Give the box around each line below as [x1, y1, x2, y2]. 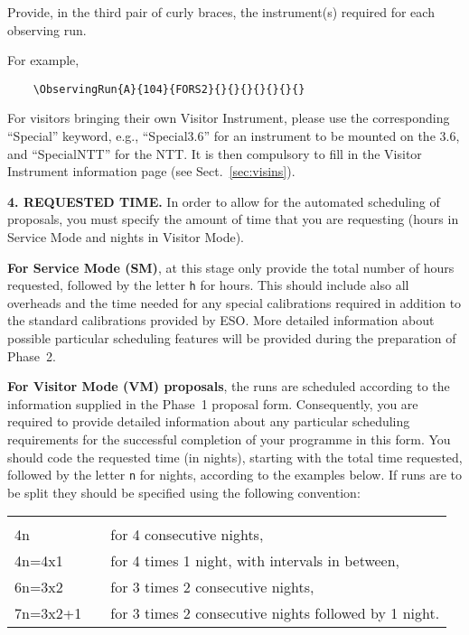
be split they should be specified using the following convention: [7, 482, 361, 501]
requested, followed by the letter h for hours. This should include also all [7, 275, 409, 294]
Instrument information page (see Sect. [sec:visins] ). [7, 162, 295, 181]
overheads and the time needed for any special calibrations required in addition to [7, 293, 462, 312]
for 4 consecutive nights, [110, 524, 264, 546]
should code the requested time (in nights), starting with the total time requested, [7, 447, 463, 466]
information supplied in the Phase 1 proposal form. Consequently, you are [7, 394, 418, 413]
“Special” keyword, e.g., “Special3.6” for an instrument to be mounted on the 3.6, [7, 126, 460, 145]
